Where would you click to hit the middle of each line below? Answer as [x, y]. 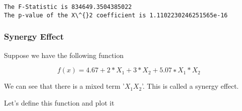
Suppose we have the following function [64, 55]
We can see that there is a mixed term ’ [64, 86]
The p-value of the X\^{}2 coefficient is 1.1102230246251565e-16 [116, 15]
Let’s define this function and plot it [59, 102]
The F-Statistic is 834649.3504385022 [68, 7]
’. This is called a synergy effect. [190, 86]
